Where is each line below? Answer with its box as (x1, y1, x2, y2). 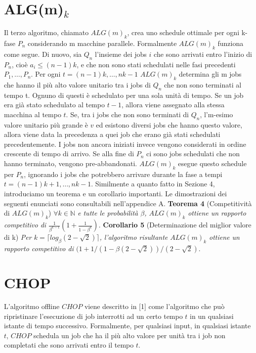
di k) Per (4, 232, 32, 242)
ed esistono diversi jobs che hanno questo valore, (96, 119, 243, 130)
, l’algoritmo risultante (99, 232, 168, 242)
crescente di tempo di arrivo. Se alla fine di (4, 148, 134, 159)
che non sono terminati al (164, 79, 242, 89)
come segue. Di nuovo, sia (4, 48, 82, 59)
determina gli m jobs (179, 69, 242, 79)
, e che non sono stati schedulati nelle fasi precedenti (77, 59, 236, 69)
